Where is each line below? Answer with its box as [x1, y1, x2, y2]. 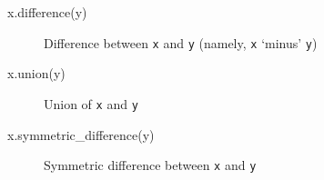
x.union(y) [7, 64, 66, 83]
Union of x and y [44, 94, 138, 113]
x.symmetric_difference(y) [7, 125, 155, 144]
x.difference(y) [7, 3, 87, 21]
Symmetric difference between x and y [44, 155, 257, 175]
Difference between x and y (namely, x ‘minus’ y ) [44, 33, 318, 52]
